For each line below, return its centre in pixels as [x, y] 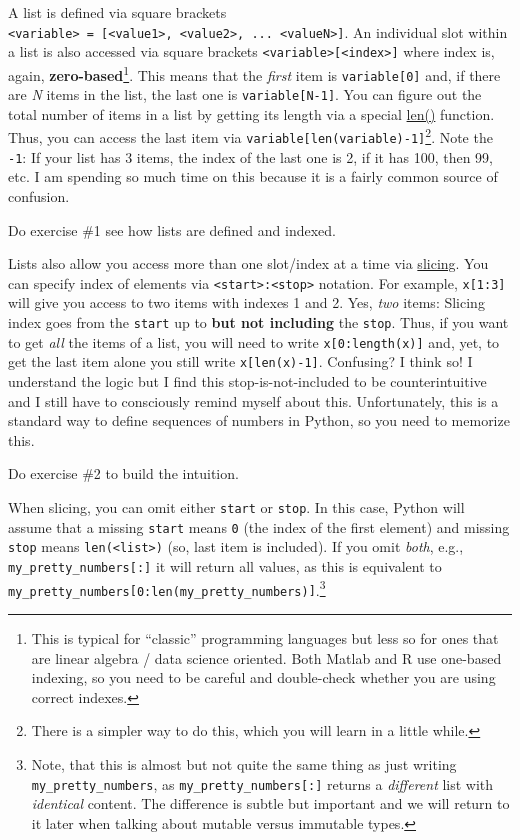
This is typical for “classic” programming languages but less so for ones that [265, 637]
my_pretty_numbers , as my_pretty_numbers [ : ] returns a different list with [262, 783]
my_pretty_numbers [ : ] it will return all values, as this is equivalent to [225, 565]
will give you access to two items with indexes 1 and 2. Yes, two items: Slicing [246, 302]
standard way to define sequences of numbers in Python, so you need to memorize [259, 420]
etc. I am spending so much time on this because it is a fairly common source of [253, 176]
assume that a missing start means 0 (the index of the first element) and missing [259, 526]
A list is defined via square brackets [117, 12]
